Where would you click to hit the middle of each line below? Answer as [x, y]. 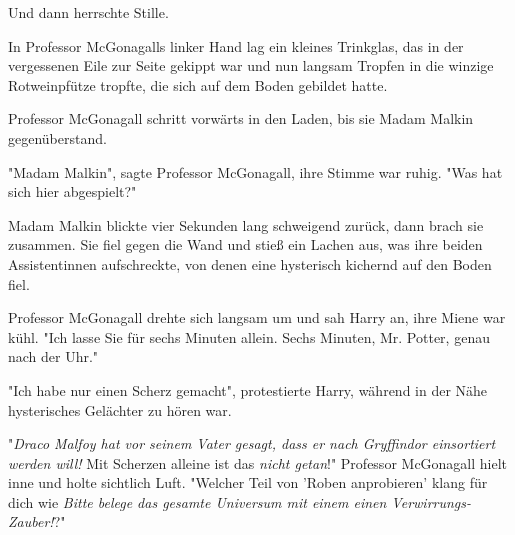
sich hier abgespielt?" [72, 191]
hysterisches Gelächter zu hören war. [120, 409]
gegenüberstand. [57, 137]
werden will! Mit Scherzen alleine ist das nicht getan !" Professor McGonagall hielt [258, 462]
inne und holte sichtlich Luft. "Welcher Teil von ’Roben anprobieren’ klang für [248, 482]
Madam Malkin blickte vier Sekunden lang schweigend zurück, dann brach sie [246, 224]
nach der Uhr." [53, 356]
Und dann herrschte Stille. [88, 12]
